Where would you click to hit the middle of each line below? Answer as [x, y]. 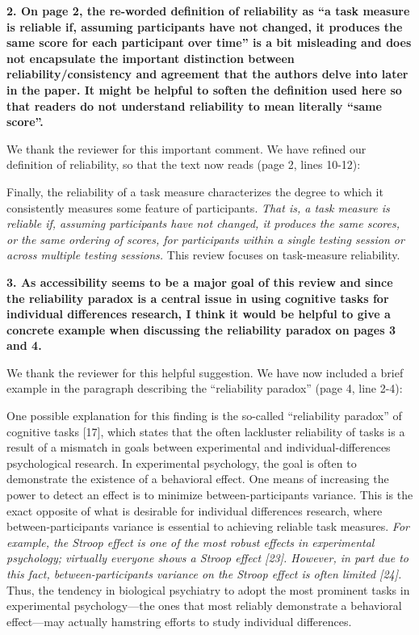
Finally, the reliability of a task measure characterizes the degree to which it [195, 191]
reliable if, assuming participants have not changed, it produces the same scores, [203, 223]
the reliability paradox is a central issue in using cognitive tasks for [198, 298]
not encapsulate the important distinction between [151, 58]
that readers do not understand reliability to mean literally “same [194, 105]
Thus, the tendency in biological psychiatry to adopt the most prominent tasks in [208, 589]
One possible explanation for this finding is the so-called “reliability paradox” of [204, 416]
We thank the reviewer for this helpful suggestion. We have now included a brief [205, 372]
